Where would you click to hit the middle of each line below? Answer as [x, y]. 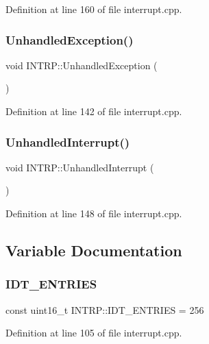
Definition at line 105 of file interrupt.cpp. [94, 333]
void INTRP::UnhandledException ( [82, 65]
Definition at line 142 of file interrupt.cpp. [94, 111]
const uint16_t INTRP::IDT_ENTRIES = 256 [105, 309]
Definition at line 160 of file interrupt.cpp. [94, 9]
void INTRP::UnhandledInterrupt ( [80, 167]
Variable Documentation [94, 250]
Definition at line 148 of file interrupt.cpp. [94, 213]
